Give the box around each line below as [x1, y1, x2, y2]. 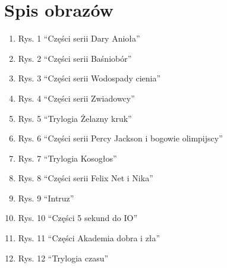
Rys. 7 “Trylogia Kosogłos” [18, 152, 117, 164]
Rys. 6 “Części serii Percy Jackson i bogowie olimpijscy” [18, 132, 223, 144]
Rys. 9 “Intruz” [18, 191, 74, 204]
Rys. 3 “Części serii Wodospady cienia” [18, 72, 161, 84]
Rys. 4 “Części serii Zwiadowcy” [18, 92, 135, 104]
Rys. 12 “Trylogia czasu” [18, 251, 109, 264]
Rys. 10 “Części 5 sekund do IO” [18, 212, 138, 224]
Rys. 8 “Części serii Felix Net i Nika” [18, 172, 153, 184]
